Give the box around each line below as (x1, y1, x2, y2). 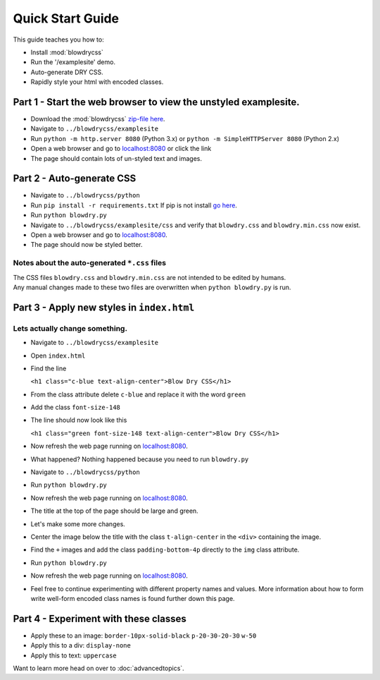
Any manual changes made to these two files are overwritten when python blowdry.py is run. (13, 283, 291, 291)
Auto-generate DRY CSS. (30, 68, 103, 76)
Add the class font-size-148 (30, 403, 121, 412)
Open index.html (30, 351, 86, 360)
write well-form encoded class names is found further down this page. (30, 594, 235, 602)
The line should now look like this (30, 416, 127, 425)
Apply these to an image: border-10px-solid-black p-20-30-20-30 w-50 (30, 631, 257, 640)
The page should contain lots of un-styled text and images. (30, 154, 203, 162)
